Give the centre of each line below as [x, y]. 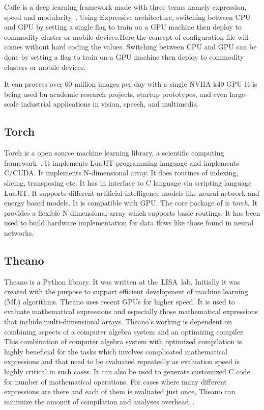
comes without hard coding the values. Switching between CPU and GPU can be [130, 47]
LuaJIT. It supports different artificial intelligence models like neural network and [132, 193]
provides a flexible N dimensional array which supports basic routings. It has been [132, 212]
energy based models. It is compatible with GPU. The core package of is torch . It [131, 203]
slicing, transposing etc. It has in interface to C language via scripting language [128, 182]
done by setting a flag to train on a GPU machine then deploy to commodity [124, 56]
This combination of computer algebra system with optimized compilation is [123, 341]
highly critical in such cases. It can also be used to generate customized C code [127, 371]
